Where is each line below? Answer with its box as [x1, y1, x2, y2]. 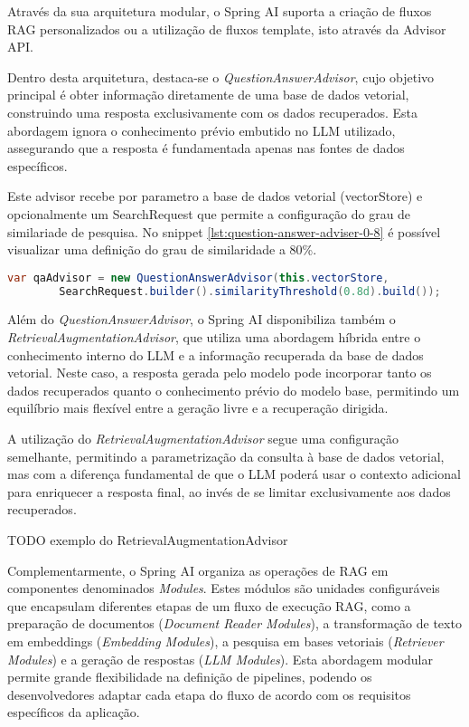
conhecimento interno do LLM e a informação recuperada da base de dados [7, 345, 424, 364]
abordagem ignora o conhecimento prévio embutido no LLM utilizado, [7, 120, 396, 139]
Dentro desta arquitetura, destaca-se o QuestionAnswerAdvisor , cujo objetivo [7, 67, 435, 86]
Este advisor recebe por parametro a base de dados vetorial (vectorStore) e [7, 187, 423, 206]
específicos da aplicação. [7, 703, 140, 722]
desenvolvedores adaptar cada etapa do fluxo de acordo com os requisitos [7, 684, 411, 703]
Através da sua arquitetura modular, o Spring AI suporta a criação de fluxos [7, 2, 432, 20]
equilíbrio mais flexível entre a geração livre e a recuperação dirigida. [7, 398, 389, 417]
